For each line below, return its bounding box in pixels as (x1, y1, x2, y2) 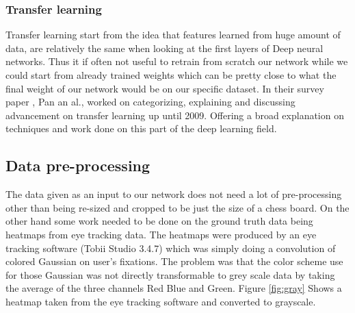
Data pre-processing (5, 155, 150, 176)
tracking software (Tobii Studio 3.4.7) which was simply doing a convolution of (5, 240, 336, 255)
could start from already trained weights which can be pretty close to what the (5, 68, 337, 82)
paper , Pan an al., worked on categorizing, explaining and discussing (5, 95, 295, 109)
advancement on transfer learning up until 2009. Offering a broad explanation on (5, 108, 344, 122)
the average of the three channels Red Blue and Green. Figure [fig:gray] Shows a (5, 281, 342, 295)
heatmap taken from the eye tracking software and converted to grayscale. (5, 294, 316, 308)
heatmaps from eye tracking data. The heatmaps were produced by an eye (5, 227, 317, 241)
